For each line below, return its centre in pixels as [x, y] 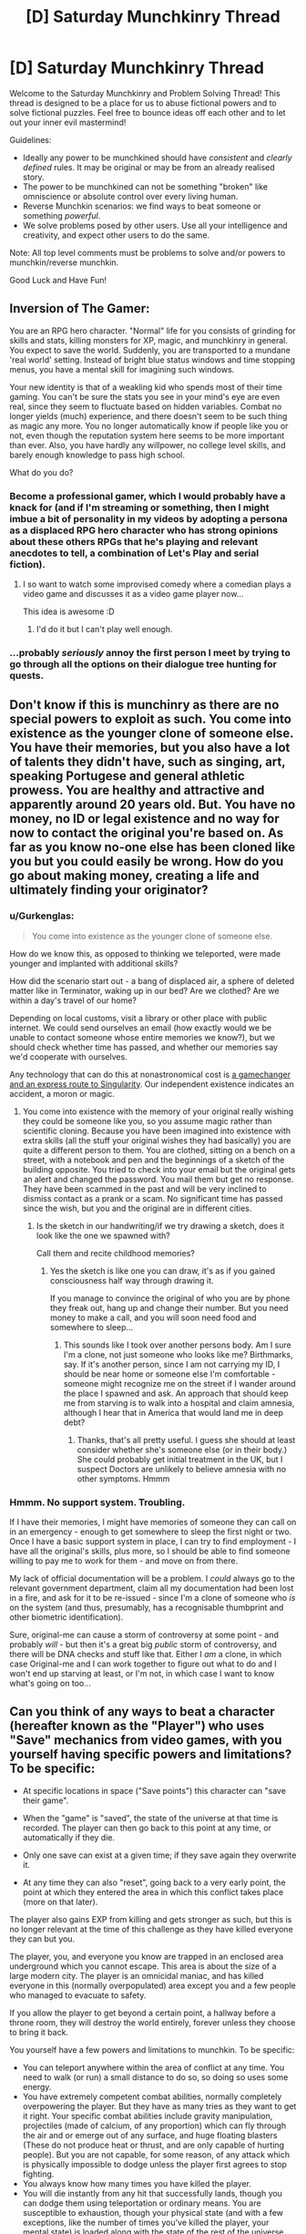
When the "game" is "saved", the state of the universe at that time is [150, 1818]
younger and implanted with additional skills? [94, 963]
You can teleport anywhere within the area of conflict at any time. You [153, 2067]
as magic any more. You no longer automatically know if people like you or [149, 425]
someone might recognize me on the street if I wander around [179, 1383]
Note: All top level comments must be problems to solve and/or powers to [148, 252]
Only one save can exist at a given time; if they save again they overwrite [159, 1855]
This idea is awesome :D [69, 611]
